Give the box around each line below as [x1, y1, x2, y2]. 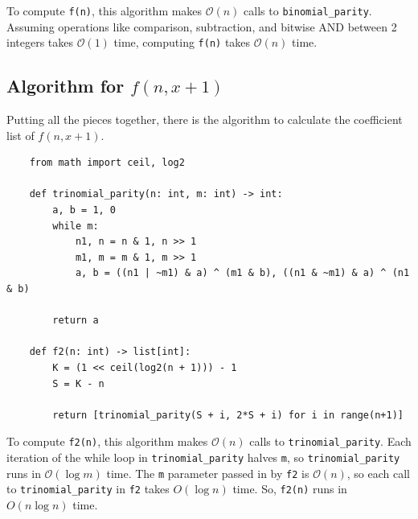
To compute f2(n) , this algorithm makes [6, 433, 208, 450]
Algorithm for [6, 73, 125, 98]
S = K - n [52, 377, 104, 389]
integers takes [6, 34, 74, 51]
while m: [52, 220, 99, 232]
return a [52, 315, 99, 327]
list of [6, 126, 35, 143]
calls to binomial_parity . [244, 2, 372, 19]
